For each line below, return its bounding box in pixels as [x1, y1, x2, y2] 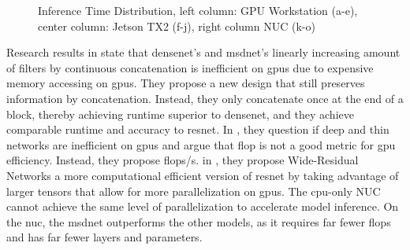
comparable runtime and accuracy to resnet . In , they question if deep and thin [6, 121, 389, 138]
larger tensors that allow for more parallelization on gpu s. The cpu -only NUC [6, 182, 381, 199]
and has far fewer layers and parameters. [6, 229, 203, 245]
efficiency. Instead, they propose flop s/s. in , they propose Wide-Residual [6, 152, 359, 168]
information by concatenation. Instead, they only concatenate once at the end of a [6, 90, 404, 106]
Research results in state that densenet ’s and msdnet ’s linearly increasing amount [6, 44, 401, 61]
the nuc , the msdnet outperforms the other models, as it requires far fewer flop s [6, 213, 391, 230]
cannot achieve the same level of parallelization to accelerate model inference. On [6, 198, 399, 215]
